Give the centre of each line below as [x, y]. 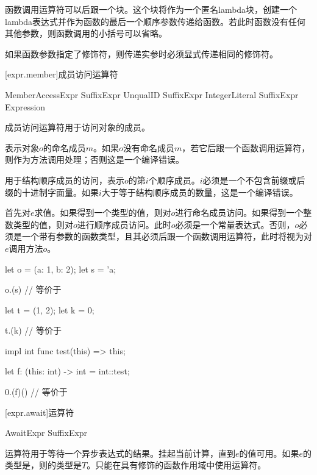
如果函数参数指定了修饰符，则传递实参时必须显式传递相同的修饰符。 [141, 53]
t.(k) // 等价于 [33, 330]
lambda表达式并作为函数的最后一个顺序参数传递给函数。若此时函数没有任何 [155, 21]
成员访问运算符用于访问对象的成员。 [77, 127]
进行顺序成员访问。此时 [124, 224]
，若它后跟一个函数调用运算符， [246, 147]
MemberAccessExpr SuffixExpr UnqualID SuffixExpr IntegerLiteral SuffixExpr [152, 94]
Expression [25, 106]
